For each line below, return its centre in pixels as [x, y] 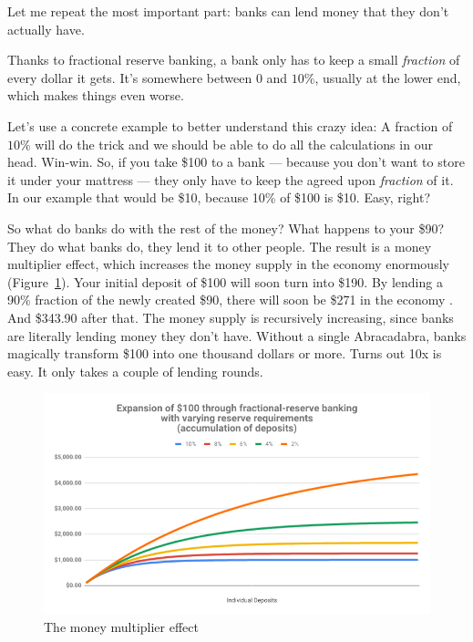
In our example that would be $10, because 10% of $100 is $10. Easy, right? [219, 197]
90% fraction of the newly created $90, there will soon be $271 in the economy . [231, 300]
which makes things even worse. [96, 95]
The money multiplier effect [121, 626]
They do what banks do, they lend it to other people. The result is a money [220, 246]
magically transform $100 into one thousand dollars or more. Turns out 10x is [225, 353]
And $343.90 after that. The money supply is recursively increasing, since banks [231, 317]
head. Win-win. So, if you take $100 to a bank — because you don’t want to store [236, 162]
